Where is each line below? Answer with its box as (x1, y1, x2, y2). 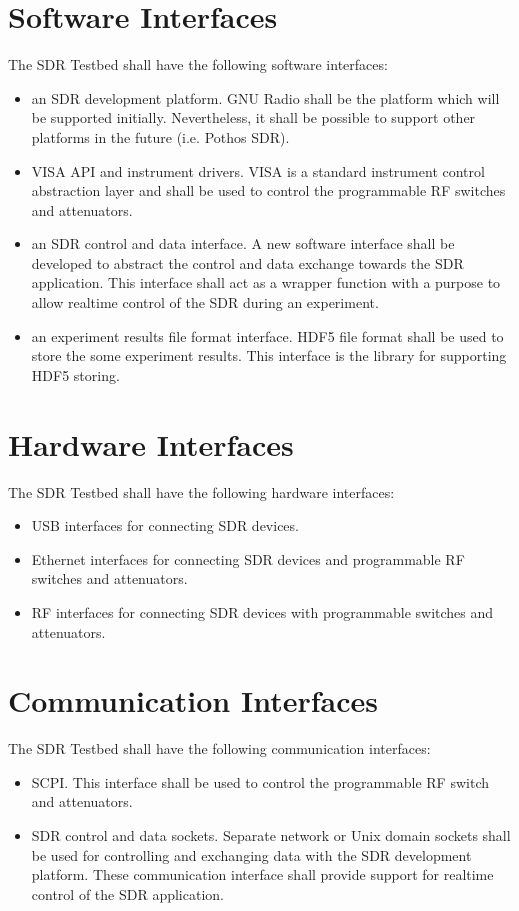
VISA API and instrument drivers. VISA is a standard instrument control (31, 160, 485, 181)
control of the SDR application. (31, 883, 224, 904)
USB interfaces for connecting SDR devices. (31, 515, 299, 536)
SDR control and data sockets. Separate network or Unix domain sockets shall (31, 825, 511, 846)
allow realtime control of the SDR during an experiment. (31, 292, 379, 313)
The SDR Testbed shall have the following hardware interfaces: (8, 481, 395, 502)
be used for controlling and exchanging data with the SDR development (31, 844, 472, 865)
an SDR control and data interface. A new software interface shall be (31, 233, 455, 254)
